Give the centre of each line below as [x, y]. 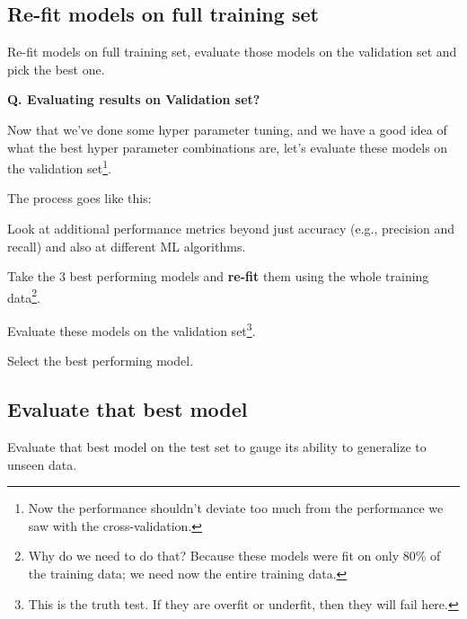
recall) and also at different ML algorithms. [127, 246]
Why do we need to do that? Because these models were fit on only [214, 556]
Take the [31, 276]
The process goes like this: [79, 198]
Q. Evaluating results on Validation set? [134, 99]
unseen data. [42, 464]
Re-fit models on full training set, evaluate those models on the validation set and [232, 52]
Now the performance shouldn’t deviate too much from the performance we [236, 508]
